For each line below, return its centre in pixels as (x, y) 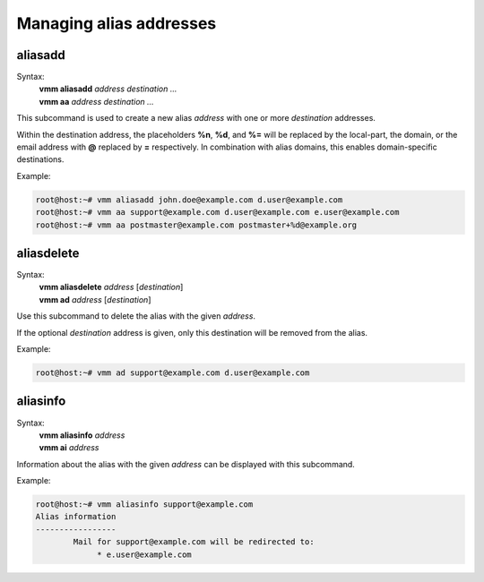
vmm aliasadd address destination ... (108, 89)
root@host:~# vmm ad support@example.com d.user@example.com (173, 373)
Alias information (76, 517)
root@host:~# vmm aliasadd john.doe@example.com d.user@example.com (189, 200)
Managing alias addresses (117, 23)
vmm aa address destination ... (96, 101)
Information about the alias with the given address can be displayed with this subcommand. (186, 464)
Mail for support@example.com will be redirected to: (194, 542)
